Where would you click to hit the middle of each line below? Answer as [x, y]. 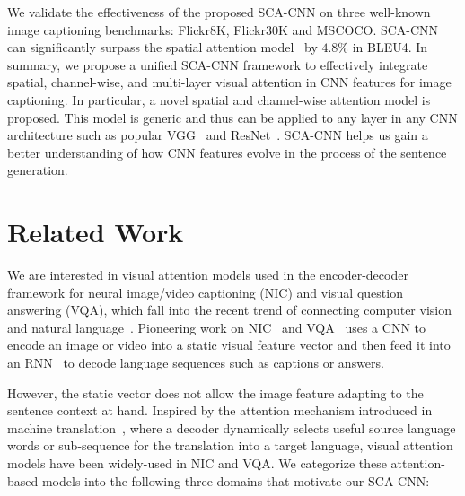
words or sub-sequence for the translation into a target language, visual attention [230, 445]
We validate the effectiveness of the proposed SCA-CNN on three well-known [219, 12]
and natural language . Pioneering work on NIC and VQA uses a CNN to [216, 327]
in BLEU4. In [390, 47]
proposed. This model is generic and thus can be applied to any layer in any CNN [232, 117]
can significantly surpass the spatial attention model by [162, 47]
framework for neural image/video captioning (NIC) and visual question [205, 292]
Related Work [96, 232]
